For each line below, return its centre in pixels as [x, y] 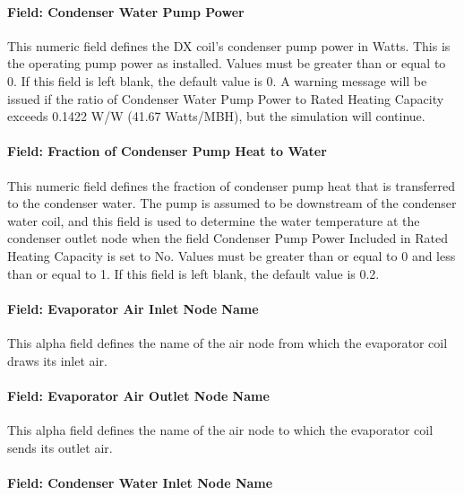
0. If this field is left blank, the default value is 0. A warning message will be [217, 80]
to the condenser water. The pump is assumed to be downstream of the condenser [232, 203]
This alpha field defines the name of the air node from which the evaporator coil [228, 342]
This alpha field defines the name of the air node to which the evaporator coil [220, 429]
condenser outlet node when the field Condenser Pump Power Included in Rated [228, 238]
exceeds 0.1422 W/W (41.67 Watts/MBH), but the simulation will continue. [216, 116]
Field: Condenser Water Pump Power [126, 11]
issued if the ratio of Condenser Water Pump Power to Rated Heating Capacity [226, 98]
